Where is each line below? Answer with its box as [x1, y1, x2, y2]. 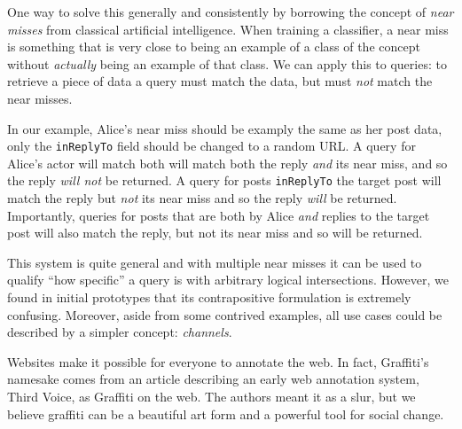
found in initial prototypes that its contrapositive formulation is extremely [7, 288, 411, 307]
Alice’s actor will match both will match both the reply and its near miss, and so [7, 153, 448, 172]
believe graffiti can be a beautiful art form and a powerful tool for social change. [7, 404, 444, 423]
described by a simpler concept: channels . [7, 323, 232, 341]
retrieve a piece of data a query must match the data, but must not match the [7, 72, 433, 90]
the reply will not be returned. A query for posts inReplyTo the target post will [7, 171, 442, 190]
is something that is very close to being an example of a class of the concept [7, 37, 420, 56]
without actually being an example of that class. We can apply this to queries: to [7, 54, 447, 73]
